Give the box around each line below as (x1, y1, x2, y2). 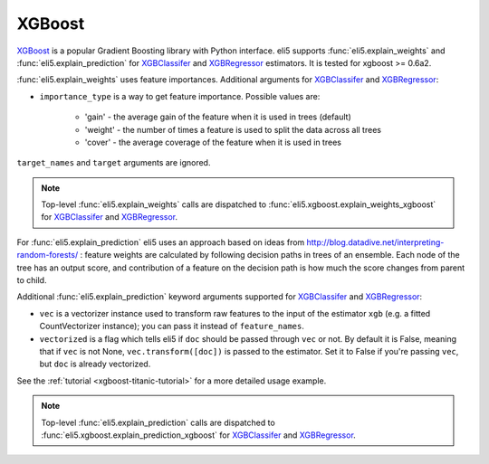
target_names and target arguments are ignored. (16, 157, 211, 168)
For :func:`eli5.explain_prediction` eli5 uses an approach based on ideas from (16, 236, 305, 248)
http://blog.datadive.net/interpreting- (306, 236, 445, 248)
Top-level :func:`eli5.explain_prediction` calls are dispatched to (41, 417, 275, 428)
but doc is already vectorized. (39, 358, 151, 370)
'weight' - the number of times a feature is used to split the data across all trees (84, 124, 382, 135)
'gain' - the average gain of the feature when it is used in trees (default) (84, 111, 352, 122)
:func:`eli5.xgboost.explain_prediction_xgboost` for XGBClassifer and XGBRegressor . (41, 430, 357, 440)
